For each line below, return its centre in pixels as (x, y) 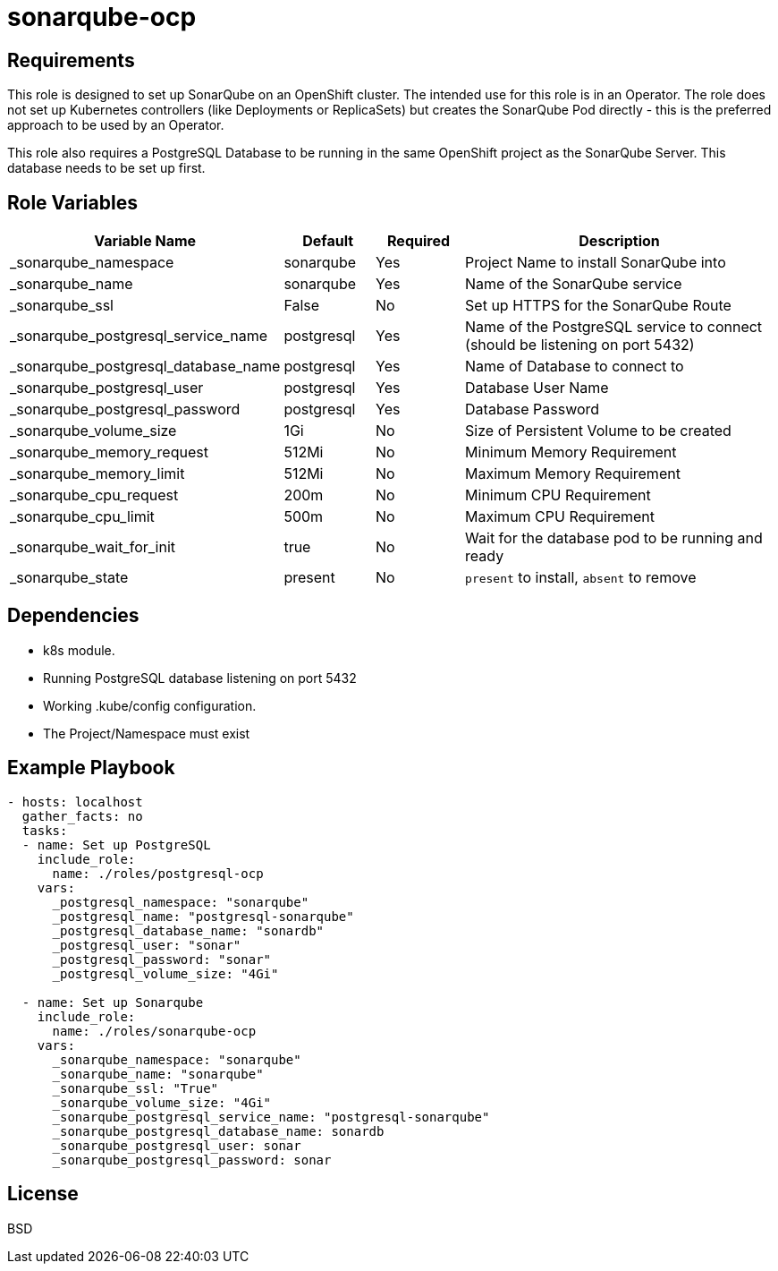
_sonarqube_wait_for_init (93, 547)
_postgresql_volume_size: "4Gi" (165, 973)
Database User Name (537, 388)
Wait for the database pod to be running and (614, 538)
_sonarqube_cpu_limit (82, 517)
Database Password (533, 409)
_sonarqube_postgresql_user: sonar (177, 1145)
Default (328, 241)
